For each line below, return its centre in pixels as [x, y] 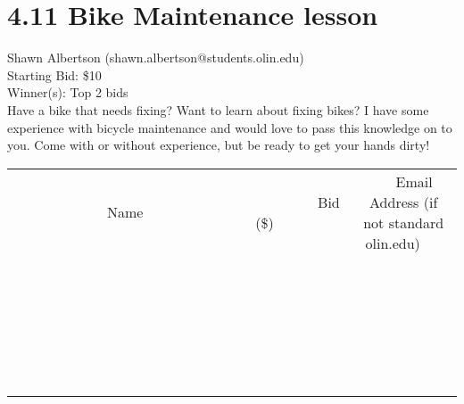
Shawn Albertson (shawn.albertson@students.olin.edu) [156, 58]
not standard [404, 222]
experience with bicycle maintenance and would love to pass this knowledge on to [230, 127]
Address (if [404, 202]
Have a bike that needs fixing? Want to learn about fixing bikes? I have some [218, 109]
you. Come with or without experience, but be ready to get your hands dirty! [219, 145]
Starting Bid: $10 [54, 74]
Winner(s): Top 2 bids [68, 92]
